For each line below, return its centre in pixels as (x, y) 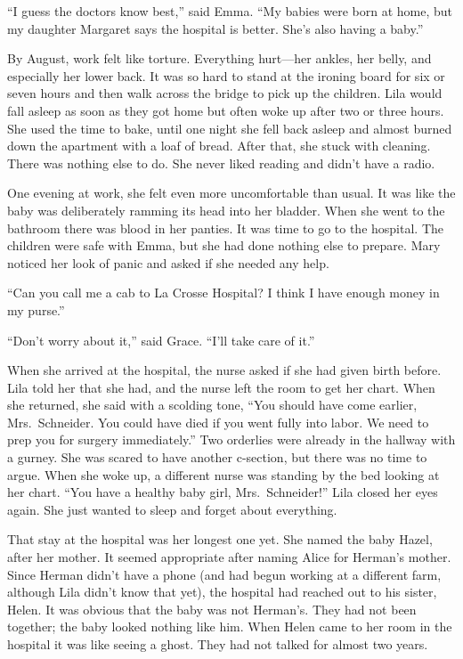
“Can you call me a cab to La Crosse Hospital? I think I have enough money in (223, 293)
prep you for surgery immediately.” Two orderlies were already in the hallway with (231, 439)
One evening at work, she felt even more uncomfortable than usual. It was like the (231, 193)
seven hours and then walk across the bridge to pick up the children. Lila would (225, 93)
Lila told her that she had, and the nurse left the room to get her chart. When (221, 387)
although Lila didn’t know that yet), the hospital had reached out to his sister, (222, 592)
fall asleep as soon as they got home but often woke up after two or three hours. (226, 110)
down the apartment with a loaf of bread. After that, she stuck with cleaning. (219, 146)
